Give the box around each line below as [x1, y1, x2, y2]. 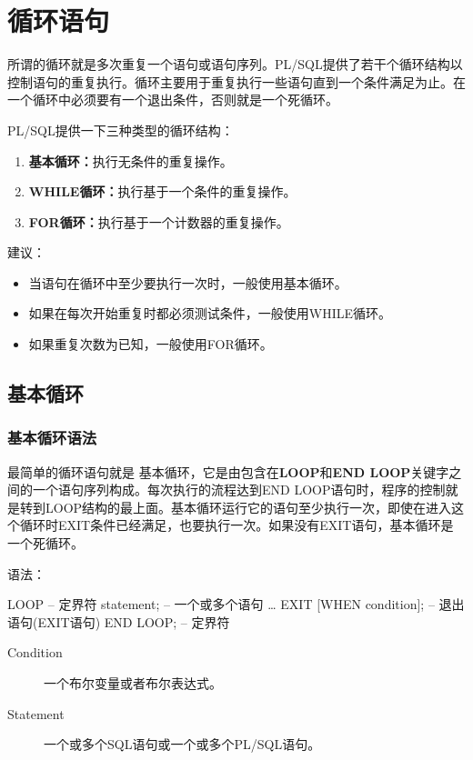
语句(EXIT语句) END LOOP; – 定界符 [7, 612, 230, 631]
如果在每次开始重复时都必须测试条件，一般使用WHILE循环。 [28, 304, 392, 323]
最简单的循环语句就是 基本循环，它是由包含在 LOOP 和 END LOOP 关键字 [7, 462, 449, 481]
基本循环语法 [7, 426, 97, 449]
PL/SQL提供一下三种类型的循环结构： [7, 120, 234, 139]
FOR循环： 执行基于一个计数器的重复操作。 [28, 212, 289, 231]
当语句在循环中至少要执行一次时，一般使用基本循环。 [28, 273, 347, 292]
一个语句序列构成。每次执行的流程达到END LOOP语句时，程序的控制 [32, 480, 446, 499]
